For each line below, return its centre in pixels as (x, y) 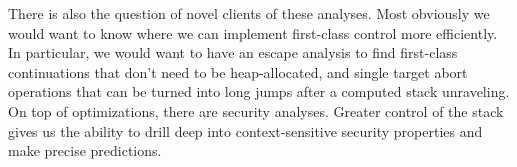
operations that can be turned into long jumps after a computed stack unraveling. (259, 91)
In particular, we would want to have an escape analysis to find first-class (233, 52)
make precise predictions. (85, 150)
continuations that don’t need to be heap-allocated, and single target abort (238, 71)
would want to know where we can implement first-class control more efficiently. (253, 32)
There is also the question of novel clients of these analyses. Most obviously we (249, 13)
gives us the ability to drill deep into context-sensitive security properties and (245, 130)
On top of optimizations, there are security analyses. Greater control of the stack (256, 110)
